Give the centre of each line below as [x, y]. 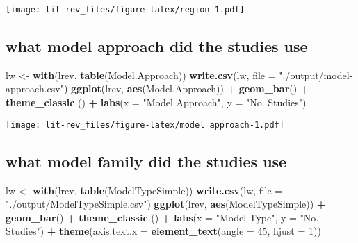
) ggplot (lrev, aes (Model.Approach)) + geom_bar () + [186, 89]
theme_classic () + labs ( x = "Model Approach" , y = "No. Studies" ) [156, 102]
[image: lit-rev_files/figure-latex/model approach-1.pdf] [145, 125]
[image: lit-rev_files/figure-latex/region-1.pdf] [125, 10]
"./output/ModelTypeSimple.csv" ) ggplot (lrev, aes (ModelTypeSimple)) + [166, 204]
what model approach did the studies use [157, 46]
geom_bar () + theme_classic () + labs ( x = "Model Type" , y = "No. [162, 217]
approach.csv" [35, 89]
